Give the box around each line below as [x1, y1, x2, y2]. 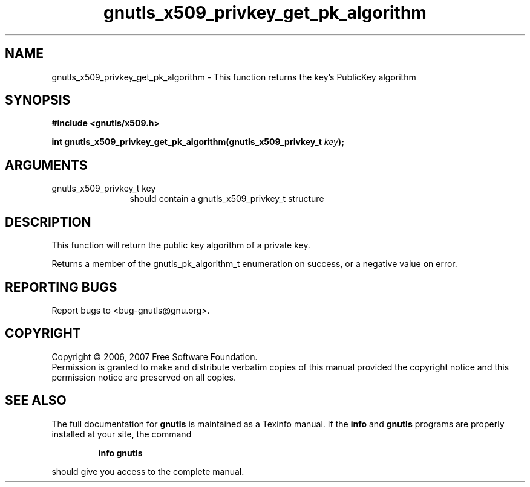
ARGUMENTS [5, 157, 88, 173]
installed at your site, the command [51, 428, 192, 439]
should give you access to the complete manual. [51, 466, 244, 477]
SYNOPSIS [5, 92, 71, 108]
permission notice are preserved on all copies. [51, 372, 236, 382]
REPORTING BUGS [5, 279, 117, 295]
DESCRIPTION [5, 214, 91, 230]
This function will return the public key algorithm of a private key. [51, 240, 310, 251]
